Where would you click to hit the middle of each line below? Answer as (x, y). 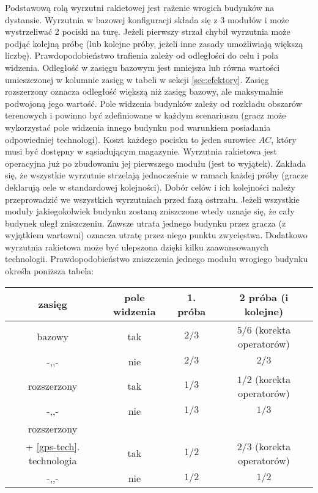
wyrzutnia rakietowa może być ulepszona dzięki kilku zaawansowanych (137, 246)
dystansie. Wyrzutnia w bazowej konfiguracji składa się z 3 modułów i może (147, 19)
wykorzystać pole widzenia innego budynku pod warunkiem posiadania (138, 127)
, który (284, 139)
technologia (53, 460)
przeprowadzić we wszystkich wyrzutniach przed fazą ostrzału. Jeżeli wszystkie (152, 199)
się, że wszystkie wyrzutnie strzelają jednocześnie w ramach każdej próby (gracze (157, 175)
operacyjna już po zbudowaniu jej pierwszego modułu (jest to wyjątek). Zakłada (156, 163)
